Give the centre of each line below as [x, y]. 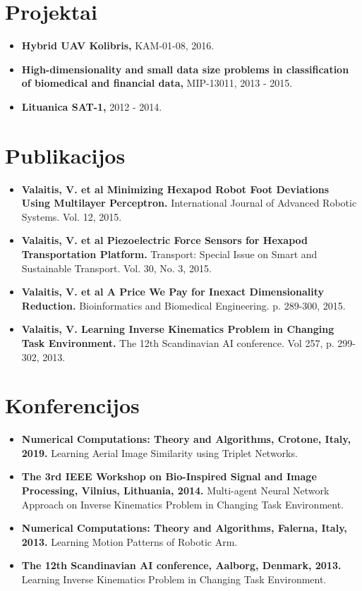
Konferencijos [72, 405]
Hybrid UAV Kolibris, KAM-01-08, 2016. [118, 45]
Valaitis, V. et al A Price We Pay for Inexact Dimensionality [173, 292]
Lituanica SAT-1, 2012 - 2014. [92, 106]
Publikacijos [65, 155]
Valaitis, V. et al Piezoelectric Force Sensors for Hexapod [165, 240]
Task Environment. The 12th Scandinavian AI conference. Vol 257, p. [178, 342]
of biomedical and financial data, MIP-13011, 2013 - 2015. [157, 83]
